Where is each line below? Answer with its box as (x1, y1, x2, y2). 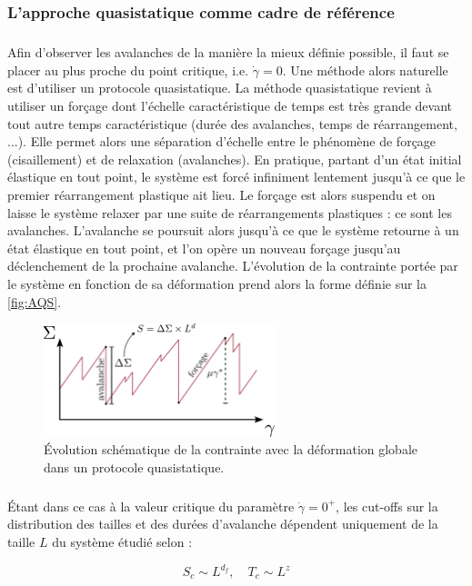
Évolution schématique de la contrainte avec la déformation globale (44, 440, 418, 459)
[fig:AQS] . (7, 292, 62, 311)
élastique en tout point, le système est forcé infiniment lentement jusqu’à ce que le (7, 167, 466, 186)
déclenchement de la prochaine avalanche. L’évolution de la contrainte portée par (7, 256, 458, 275)
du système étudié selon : (52, 531, 193, 551)
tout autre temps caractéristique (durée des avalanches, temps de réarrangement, (7, 114, 457, 133)
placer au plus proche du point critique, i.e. (7, 60, 249, 79)
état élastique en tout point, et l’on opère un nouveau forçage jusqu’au (7, 238, 401, 257)
